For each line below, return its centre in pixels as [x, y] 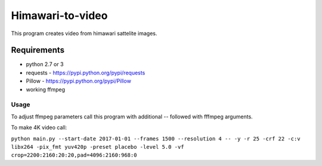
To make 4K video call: [39, 127]
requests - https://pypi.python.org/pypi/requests [86, 73]
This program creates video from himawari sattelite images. [84, 33]
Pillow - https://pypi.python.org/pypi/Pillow [78, 81]
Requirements [38, 50]
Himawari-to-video [59, 15]
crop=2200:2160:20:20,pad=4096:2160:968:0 [74, 155]
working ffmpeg [46, 89]
